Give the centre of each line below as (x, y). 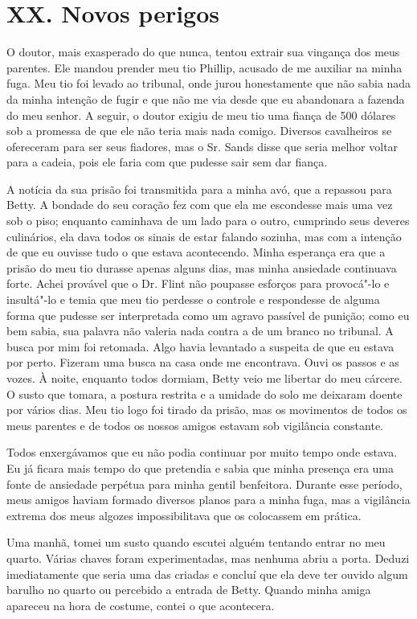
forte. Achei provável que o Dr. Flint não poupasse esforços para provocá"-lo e (198, 283)
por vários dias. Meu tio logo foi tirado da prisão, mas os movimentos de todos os (207, 410)
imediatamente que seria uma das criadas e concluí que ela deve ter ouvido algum (207, 574)
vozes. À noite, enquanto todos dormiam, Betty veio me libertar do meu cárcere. (204, 378)
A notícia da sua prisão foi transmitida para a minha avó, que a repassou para (199, 189)
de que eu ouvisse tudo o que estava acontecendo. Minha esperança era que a (196, 252)
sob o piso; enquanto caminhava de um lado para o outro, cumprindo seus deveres (208, 221)
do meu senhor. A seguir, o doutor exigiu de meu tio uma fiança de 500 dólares (201, 115)
